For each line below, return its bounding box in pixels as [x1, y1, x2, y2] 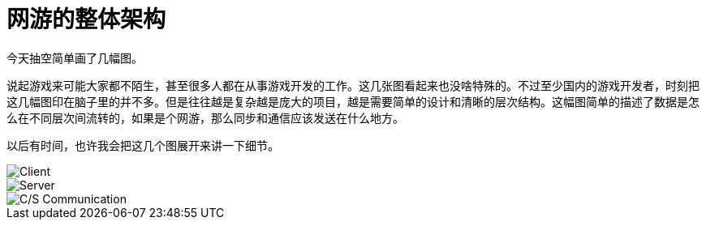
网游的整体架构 [6, 6, 166, 33]
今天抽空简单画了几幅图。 [6, 50, 143, 65]
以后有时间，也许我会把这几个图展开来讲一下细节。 [6, 138, 279, 152]
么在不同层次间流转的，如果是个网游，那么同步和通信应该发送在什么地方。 [6, 110, 404, 125]
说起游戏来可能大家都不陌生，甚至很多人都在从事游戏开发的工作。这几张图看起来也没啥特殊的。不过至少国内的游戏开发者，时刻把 [6, 78, 700, 92]
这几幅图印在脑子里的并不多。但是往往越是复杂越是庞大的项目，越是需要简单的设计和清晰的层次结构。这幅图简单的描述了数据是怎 [6, 94, 700, 109]
